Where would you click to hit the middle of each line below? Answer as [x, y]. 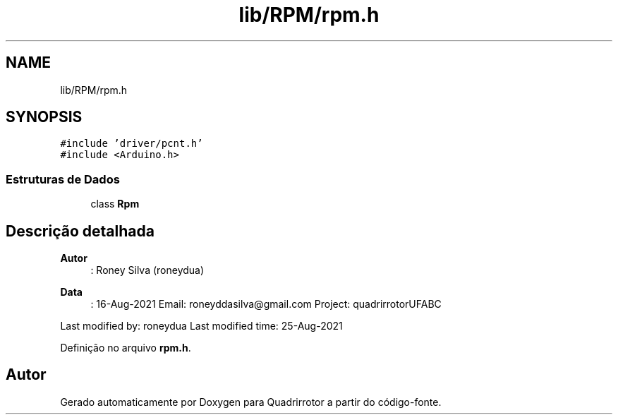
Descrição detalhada [80, 231]
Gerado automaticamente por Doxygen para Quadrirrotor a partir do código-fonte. [251, 402]
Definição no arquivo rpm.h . [126, 348]
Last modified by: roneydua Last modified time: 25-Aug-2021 [201, 326]
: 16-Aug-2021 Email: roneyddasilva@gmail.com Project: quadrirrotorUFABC [266, 304]
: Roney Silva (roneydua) [147, 270]
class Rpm [115, 204]
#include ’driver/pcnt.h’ [132, 144]
